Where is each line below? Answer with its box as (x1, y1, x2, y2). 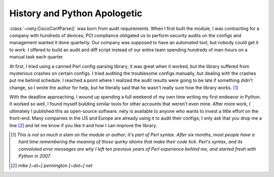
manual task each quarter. (9, 54, 64, 60)
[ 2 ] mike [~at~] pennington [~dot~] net (11, 162, 93, 168)
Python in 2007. (18, 153, 51, 159)
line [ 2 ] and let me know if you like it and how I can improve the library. (9, 122, 157, 128)
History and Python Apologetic (9, 8, 143, 19)
